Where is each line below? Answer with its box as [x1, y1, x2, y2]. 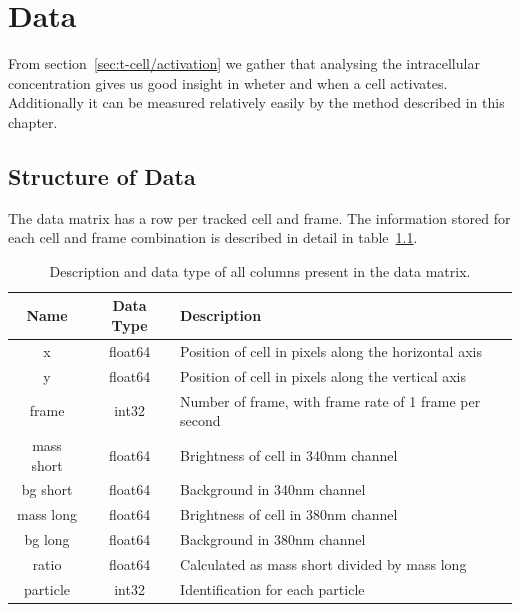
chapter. [8, 111, 58, 132]
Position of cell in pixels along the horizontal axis [180, 340, 482, 361]
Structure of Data [8, 160, 196, 191]
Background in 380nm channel [180, 529, 366, 550]
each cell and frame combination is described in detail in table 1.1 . [8, 227, 418, 248]
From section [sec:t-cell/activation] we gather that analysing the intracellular [8, 53, 480, 74]
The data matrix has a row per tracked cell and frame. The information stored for [8, 207, 511, 228]
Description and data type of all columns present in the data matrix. [49, 260, 471, 281]
